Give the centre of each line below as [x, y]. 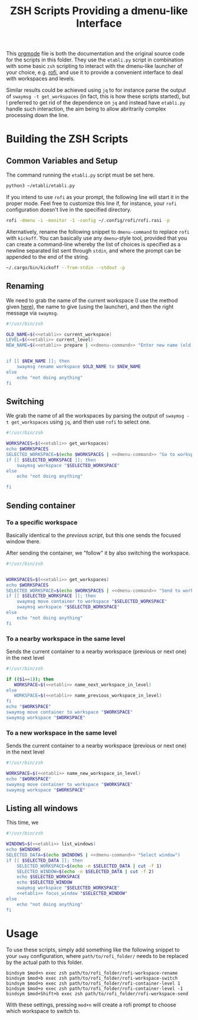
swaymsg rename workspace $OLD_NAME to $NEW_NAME [79, 367]
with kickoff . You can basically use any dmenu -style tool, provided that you [97, 238]
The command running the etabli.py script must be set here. [80, 175]
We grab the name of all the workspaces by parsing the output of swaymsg [95, 416]
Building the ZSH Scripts [67, 139]
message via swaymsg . [32, 313]
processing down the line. [37, 115]
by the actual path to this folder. [45, 962]
